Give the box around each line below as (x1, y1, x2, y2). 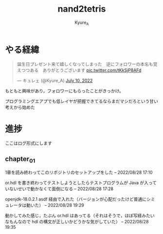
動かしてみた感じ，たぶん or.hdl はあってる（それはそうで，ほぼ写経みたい (5, 213, 155, 218)
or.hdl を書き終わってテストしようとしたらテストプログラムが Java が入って (5, 180, 157, 186)
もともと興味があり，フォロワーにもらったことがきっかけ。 (5, 88, 124, 94)
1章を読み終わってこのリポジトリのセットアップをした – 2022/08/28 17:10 (5, 169, 153, 176)
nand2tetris (57, 3, 106, 15)
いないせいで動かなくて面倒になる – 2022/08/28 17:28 (5, 186, 113, 192)
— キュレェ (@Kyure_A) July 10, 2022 (17, 78, 93, 84)
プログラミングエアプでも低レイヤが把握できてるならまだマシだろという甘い (5, 98, 158, 104)
